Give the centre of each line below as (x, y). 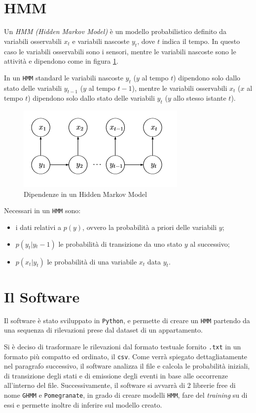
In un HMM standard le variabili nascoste (64, 77)
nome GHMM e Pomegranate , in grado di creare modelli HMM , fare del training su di (126, 395)
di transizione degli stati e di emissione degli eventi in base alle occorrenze (116, 375)
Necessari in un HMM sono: (42, 210)
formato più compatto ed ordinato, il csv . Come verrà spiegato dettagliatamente (126, 356)
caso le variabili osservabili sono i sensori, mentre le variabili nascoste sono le (120, 51)
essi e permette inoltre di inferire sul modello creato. (83, 404)
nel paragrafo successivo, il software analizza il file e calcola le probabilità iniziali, (127, 366)
